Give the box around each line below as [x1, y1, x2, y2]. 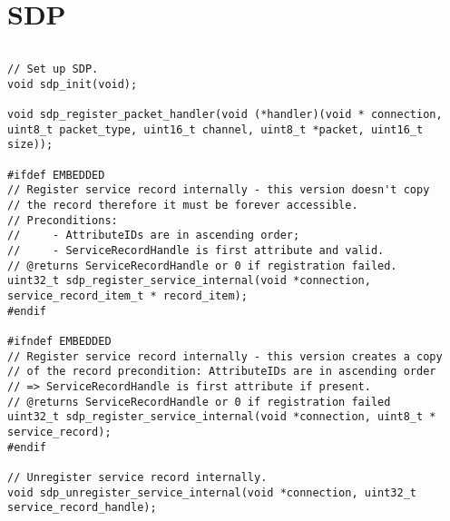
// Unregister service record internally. [7, 470, 268, 484]
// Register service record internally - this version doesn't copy [7, 183, 430, 197]
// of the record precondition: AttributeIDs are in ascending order [7, 365, 436, 378]
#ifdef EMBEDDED [7, 168, 105, 182]
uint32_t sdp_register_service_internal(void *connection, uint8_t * [7, 410, 436, 424]
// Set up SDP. [7, 63, 99, 76]
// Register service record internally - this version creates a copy [7, 349, 443, 363]
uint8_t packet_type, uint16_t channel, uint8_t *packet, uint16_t [7, 123, 424, 136]
